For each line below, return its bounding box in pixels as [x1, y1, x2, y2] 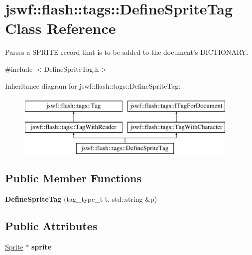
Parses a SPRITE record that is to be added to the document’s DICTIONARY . [5, 47, 249, 57]
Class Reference [5, 18, 116, 38]
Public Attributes [5, 218, 98, 234]
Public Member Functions [5, 170, 141, 186]
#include [5, 63, 33, 74]
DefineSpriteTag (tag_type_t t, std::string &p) [5, 194, 157, 204]
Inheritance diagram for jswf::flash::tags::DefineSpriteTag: [5, 80, 181, 91]
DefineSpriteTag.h [44, 63, 99, 74]
